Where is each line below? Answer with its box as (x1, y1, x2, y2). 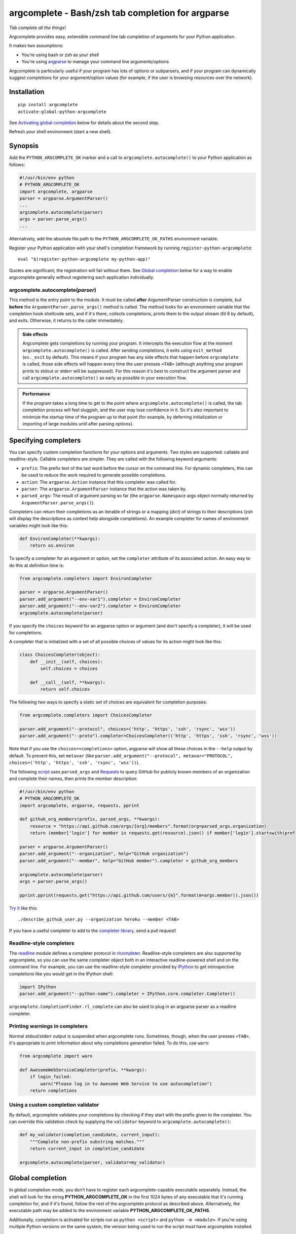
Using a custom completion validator (9, 1101, 99, 1108)
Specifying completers (9, 436, 81, 444)
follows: (9, 161, 25, 167)
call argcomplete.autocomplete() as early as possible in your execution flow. (22, 375, 187, 381)
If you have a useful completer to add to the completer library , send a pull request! (9, 927, 176, 933)
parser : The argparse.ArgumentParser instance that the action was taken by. (21, 486, 187, 492)
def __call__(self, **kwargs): (30, 679, 106, 685)
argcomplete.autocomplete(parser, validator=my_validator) (19, 1159, 165, 1165)
